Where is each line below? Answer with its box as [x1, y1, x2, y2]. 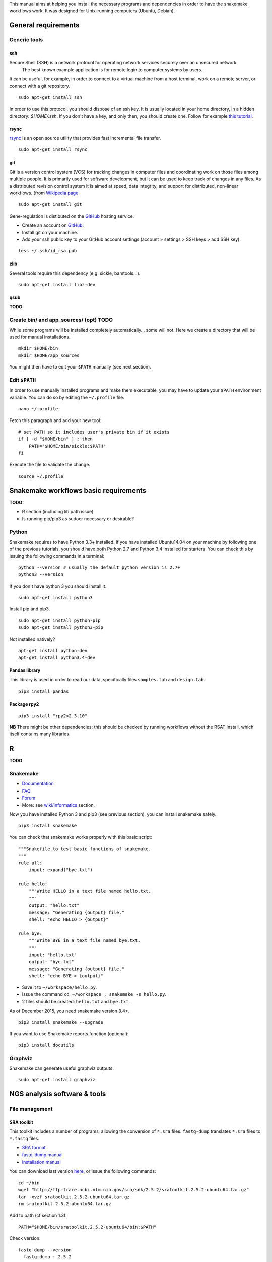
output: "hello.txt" [28, 903, 80, 908]
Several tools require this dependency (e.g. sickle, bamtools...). [9, 270, 141, 276]
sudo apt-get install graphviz [18, 1077, 96, 1083]
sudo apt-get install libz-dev [18, 282, 96, 288]
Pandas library [9, 667, 41, 673]
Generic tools [9, 36, 43, 43]
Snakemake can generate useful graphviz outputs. [9, 1065, 114, 1071]
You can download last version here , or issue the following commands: [9, 1168, 156, 1174]
